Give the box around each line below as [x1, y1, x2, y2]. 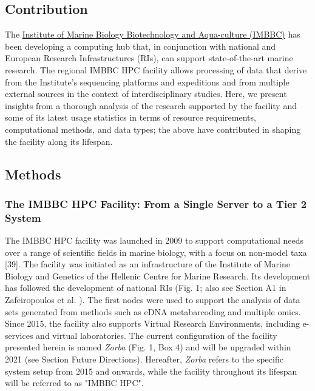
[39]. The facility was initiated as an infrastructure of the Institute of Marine [5, 258, 290, 270]
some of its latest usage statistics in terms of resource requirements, [5, 111, 256, 124]
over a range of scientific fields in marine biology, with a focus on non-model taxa [5, 246, 307, 258]
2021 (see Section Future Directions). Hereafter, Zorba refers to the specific [5, 353, 283, 365]
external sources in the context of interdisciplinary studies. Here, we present [5, 87, 287, 100]
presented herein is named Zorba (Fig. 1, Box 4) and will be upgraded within [5, 341, 291, 353]
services [5, 329, 33, 341]
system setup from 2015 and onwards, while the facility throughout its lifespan [5, 364, 297, 377]
